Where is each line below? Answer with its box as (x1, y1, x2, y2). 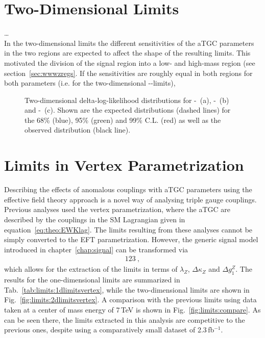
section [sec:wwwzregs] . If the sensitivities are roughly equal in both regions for (4, 67, 253, 78)
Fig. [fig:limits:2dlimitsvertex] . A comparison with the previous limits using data (4, 294, 257, 305)
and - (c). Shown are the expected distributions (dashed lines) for (25, 105, 231, 115)
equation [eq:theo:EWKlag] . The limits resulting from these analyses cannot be (4, 224, 253, 235)
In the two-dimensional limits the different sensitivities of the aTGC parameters (4, 37, 254, 48)
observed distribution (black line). (25, 124, 131, 135)
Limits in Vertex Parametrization (4, 154, 244, 175)
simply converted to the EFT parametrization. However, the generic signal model (4, 234, 258, 245)
